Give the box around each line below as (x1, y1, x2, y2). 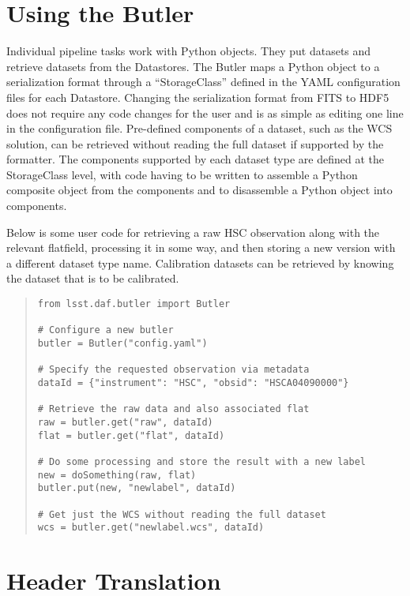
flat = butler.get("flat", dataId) (37, 429, 225, 441)
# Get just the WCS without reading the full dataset (37, 508, 326, 520)
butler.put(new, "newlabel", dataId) (37, 482, 236, 494)
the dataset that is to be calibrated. (6, 270, 179, 287)
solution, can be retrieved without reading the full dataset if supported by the (6, 135, 384, 152)
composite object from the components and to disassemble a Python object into (6, 182, 393, 198)
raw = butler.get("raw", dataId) (37, 416, 213, 428)
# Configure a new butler (37, 324, 174, 336)
